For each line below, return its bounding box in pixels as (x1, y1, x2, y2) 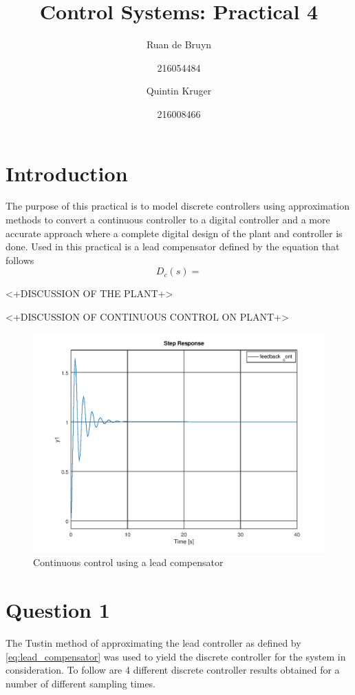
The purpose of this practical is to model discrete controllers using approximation (6, 199, 350, 213)
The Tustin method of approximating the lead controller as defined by (6, 635, 301, 649)
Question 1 (6, 595, 110, 623)
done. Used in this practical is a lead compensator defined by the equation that (6, 239, 340, 254)
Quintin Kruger (146, 83, 212, 98)
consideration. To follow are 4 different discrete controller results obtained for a (6, 663, 340, 677)
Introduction (6, 159, 128, 187)
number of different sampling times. (6, 676, 156, 690)
